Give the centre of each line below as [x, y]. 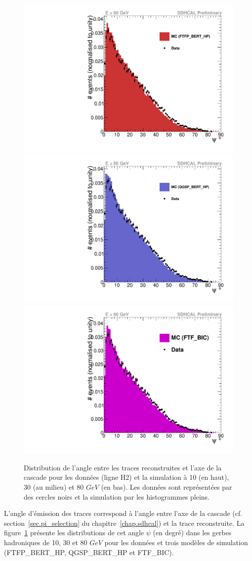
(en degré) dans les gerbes [192, 533]
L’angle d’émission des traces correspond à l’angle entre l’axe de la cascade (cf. [123, 513]
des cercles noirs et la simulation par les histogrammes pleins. [117, 496]
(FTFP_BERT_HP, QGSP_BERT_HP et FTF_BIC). [89, 552]
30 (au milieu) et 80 [54, 486]
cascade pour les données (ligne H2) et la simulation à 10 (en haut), [126, 477]
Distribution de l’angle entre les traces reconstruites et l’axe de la [123, 467]
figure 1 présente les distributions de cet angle [74, 533]
